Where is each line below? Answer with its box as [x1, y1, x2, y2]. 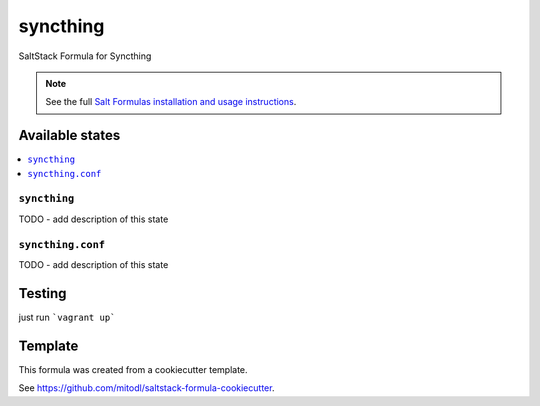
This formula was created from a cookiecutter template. [18, 363, 249, 375]
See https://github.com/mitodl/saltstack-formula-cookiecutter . [18, 382, 275, 394]
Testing [18, 285, 67, 302]
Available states [18, 127, 121, 144]
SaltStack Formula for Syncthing [18, 50, 152, 62]
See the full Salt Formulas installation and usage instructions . [45, 96, 297, 108]
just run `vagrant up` [18, 311, 116, 323]
